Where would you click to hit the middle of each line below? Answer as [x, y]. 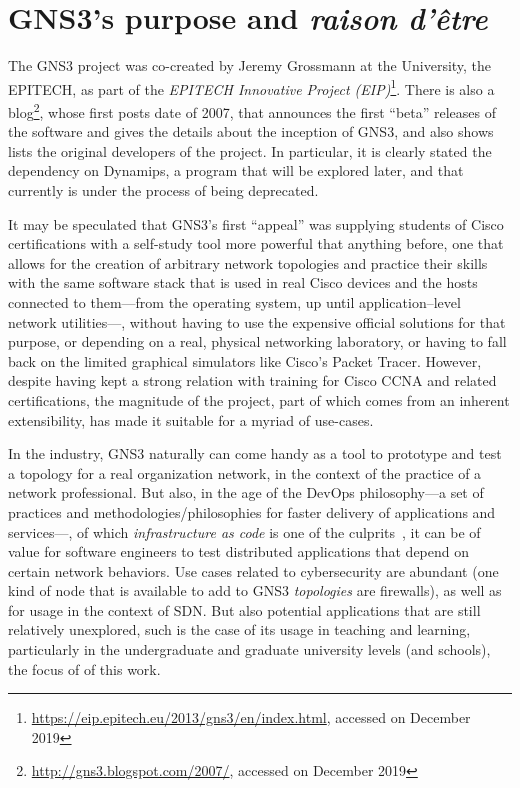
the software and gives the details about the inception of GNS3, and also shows [251, 131]
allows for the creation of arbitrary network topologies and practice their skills [248, 262]
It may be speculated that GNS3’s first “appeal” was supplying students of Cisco [256, 223]
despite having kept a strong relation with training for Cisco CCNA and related [252, 380]
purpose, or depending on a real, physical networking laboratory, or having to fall [257, 341]
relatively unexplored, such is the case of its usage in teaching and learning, [239, 629]
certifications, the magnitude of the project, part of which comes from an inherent [259, 399]
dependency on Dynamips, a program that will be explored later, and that [236, 170]
